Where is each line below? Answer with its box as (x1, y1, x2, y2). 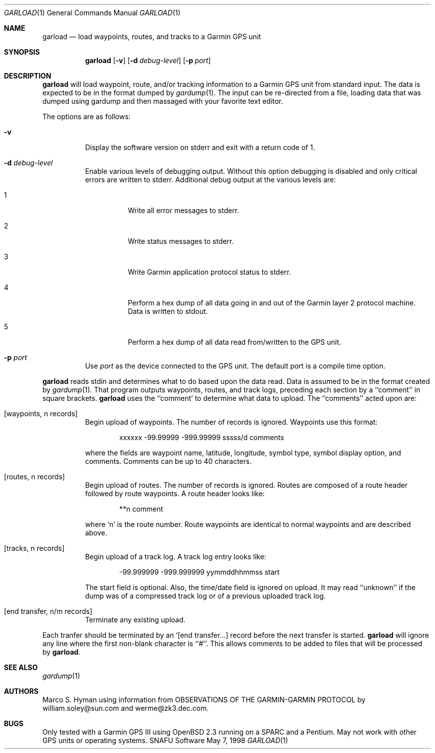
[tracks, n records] (4, 544, 65, 552)
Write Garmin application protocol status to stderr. (128, 268, 291, 276)
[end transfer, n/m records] (4, 607, 92, 615)
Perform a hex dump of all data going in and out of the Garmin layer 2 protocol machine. (128, 299, 416, 307)
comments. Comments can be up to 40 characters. (85, 457, 252, 465)
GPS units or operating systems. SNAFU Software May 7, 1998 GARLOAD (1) (42, 736, 289, 745)
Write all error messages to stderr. (128, 206, 239, 215)
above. (85, 528, 107, 537)
